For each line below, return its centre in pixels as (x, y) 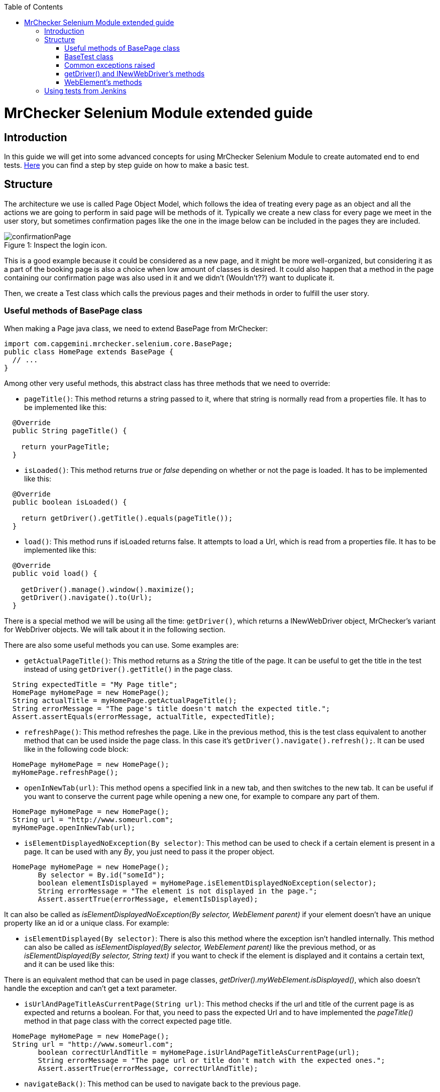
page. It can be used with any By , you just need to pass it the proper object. (149, 851)
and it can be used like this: (69, 964)
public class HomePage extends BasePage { (89, 352)
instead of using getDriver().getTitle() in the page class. (128, 669)
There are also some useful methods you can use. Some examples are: (122, 645)
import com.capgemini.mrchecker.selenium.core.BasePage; (119, 343)
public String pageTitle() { (70, 430)
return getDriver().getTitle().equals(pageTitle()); (127, 518)
